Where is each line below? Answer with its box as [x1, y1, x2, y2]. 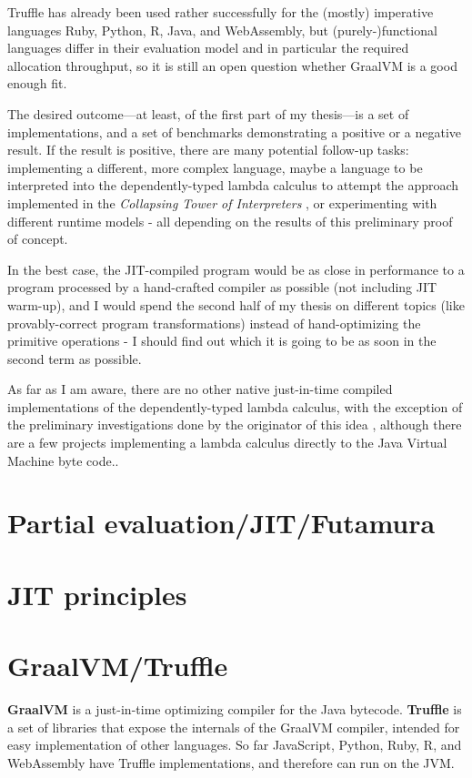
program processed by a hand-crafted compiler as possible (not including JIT [7, 278, 437, 297]
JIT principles [7, 575, 187, 612]
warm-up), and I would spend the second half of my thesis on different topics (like [7, 295, 465, 314]
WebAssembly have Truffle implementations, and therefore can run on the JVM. [7, 753, 455, 772]
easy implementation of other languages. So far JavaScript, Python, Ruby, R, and [7, 735, 462, 754]
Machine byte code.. [7, 450, 119, 470]
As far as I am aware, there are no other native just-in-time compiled [7, 379, 393, 399]
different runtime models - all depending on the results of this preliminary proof [7, 211, 453, 230]
